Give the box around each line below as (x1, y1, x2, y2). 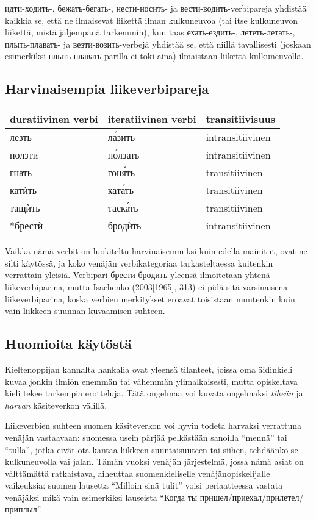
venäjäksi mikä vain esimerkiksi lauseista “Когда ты (5, 490, 198, 503)
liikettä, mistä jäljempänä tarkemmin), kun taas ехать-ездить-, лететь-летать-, (5, 26, 295, 38)
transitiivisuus (206, 112, 276, 126)
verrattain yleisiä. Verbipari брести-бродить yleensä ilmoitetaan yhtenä (5, 268, 270, 281)
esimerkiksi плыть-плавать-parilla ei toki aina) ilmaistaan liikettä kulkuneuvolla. (5, 49, 304, 62)
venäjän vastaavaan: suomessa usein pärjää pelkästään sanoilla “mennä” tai (5, 431, 287, 443)
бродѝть (107, 218, 142, 233)
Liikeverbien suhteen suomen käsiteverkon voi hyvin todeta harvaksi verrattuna (5, 419, 302, 432)
